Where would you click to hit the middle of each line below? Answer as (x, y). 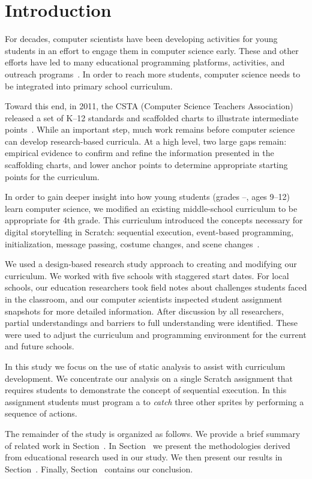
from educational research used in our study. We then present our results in (144, 457)
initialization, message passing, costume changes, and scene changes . (132, 243)
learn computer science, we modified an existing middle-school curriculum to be (151, 208)
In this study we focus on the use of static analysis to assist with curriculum (145, 366)
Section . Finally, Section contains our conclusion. (99, 468)
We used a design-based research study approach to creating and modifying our (151, 264)
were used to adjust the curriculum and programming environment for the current (156, 334)
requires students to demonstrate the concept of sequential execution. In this (146, 390)
